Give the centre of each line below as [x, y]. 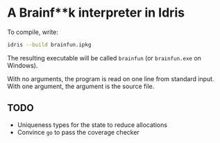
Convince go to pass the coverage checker [78, 132]
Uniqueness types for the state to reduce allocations [92, 125]
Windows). [23, 65]
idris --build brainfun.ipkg [49, 44]
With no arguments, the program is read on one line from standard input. [111, 78]
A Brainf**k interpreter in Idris [96, 13]
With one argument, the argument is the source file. [81, 86]
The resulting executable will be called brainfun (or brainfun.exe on [104, 58]
